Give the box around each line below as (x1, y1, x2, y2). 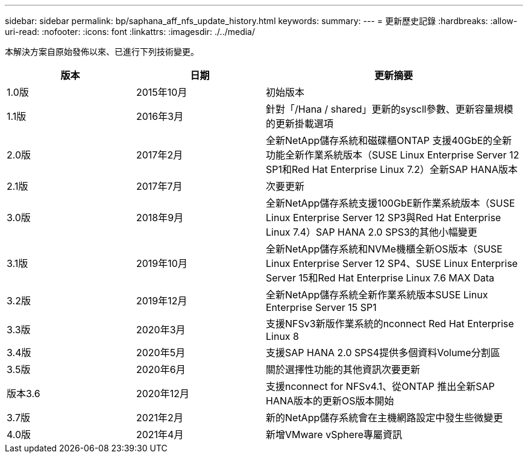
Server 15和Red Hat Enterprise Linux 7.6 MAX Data (266, 272, 495, 284)
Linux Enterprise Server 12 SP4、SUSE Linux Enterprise (266, 257, 518, 269)
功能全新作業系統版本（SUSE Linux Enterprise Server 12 (266, 149, 520, 161)
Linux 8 (266, 330, 299, 342)
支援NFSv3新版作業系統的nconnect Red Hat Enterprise (266, 318, 514, 330)
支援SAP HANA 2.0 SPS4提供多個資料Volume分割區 (266, 347, 500, 359)
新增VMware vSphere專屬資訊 (266, 428, 403, 441)
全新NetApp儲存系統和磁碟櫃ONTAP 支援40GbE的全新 (266, 134, 512, 146)
